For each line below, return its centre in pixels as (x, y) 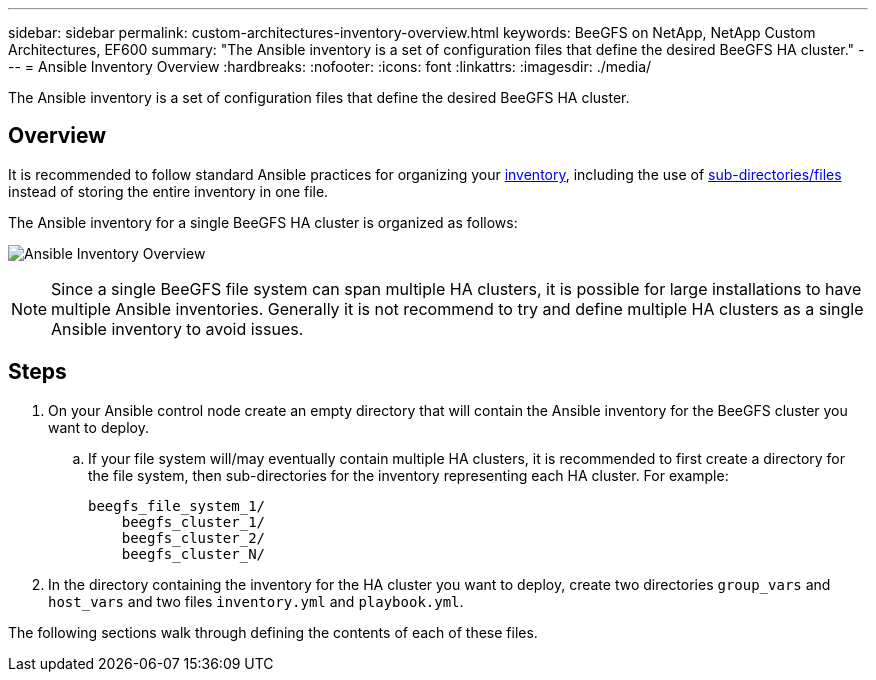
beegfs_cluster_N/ (193, 553)
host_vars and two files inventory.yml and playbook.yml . (256, 601)
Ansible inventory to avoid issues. (177, 328)
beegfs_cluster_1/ (193, 521)
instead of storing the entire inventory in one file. (168, 191)
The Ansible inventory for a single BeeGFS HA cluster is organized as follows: (263, 222)
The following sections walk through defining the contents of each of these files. (273, 632)
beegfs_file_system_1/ (177, 505)
